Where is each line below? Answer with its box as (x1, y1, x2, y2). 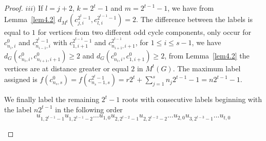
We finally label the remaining (4, 94, 100, 105)
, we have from (167, 3, 214, 13)
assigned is (4, 74, 37, 85)
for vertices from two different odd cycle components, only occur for (37, 26, 252, 37)
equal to (4, 26, 30, 37)
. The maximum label (173, 63, 241, 73)
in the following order (55, 104, 123, 114)
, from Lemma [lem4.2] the (164, 50, 250, 61)
